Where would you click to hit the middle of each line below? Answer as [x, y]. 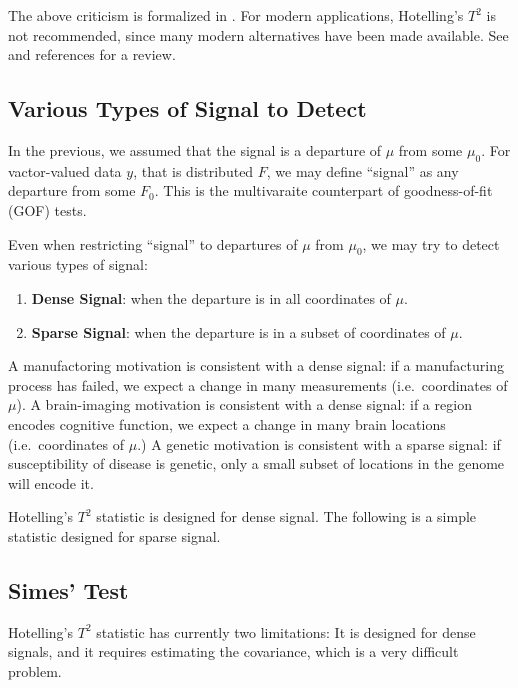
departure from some [72, 190]
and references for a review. [92, 54]
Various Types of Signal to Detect [187, 108]
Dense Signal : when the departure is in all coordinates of [211, 297]
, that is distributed [193, 170]
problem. [35, 670]
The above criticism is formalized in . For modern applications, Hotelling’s [236, 15]
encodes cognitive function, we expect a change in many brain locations [227, 423]
